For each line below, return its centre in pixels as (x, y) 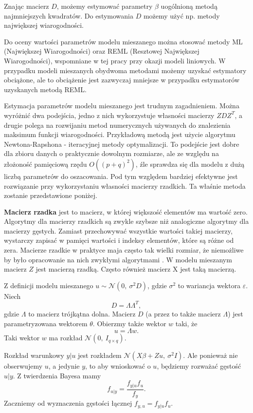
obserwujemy (23, 366)
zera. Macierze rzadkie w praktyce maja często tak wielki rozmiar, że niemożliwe (124, 250)
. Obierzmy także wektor (129, 323)
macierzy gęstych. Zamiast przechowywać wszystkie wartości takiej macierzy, (118, 230)
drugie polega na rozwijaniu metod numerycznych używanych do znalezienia (117, 125)
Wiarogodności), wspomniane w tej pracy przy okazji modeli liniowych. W (115, 60)
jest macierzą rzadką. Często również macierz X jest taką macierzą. (136, 269)
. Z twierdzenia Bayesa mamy (57, 375)
